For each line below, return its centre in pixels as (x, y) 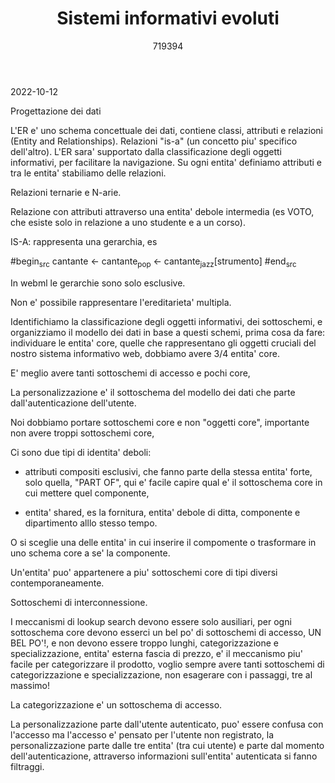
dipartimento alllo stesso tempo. (91, 523)
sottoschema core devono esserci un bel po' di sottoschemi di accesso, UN (166, 632)
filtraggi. (27, 766)
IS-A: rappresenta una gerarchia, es (84, 241)
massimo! (30, 685)
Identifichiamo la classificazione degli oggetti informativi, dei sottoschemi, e (166, 321)
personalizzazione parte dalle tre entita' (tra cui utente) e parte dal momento (167, 745)
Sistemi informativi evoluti (168, 18)
